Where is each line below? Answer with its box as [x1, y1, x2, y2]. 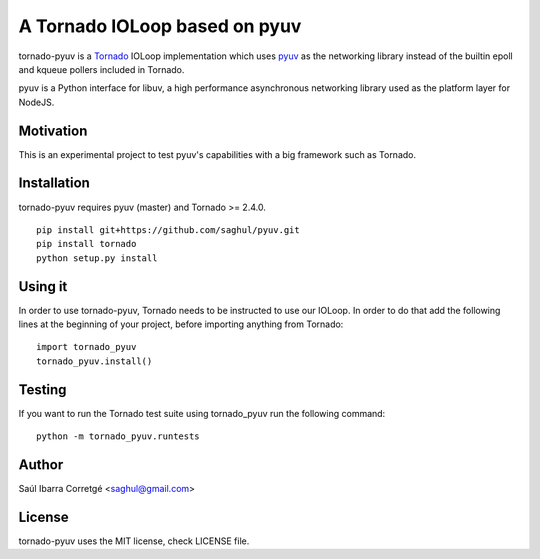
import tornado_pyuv [36, 341, 137, 353]
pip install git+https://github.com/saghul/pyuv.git [36, 224, 300, 235]
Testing [18, 381, 67, 398]
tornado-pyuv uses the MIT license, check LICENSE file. [18, 535, 250, 547]
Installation [18, 175, 90, 192]
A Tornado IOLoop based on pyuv [18, 15, 302, 37]
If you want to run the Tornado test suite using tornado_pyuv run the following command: [18, 407, 386, 419]
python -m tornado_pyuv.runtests [36, 431, 200, 442]
